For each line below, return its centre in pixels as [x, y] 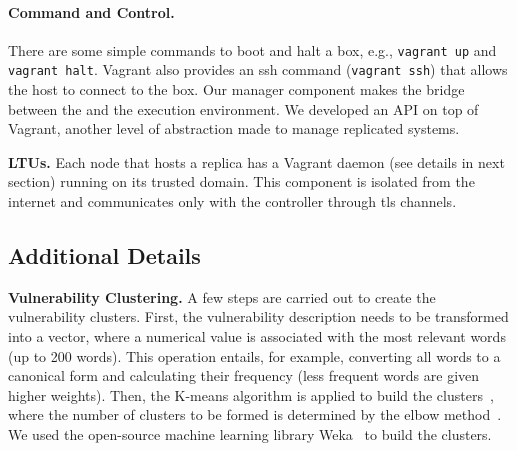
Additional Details [104, 255]
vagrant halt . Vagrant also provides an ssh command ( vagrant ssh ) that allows [258, 69]
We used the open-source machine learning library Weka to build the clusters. [250, 434]
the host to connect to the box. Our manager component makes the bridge [236, 89]
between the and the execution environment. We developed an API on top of [243, 108]
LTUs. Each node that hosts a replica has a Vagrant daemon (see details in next [256, 161]
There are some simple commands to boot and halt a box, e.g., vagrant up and [252, 49]
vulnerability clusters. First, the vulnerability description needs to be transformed [258, 316]
